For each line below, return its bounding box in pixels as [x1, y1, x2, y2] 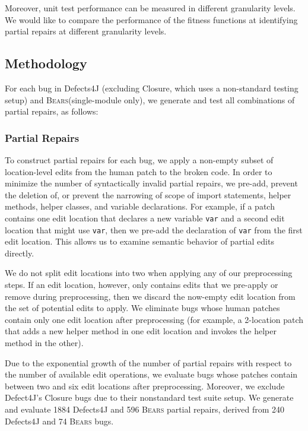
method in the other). [5, 337, 84, 349]
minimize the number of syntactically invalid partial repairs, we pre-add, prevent [5, 177, 298, 189]
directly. [5, 246, 34, 259]
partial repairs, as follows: [5, 105, 99, 118]
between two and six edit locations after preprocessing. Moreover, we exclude [5, 379, 285, 392]
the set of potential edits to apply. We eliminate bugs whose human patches [5, 302, 280, 314]
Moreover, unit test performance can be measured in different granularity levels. [5, 2, 296, 14]
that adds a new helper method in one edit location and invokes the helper [5, 325, 277, 337]
